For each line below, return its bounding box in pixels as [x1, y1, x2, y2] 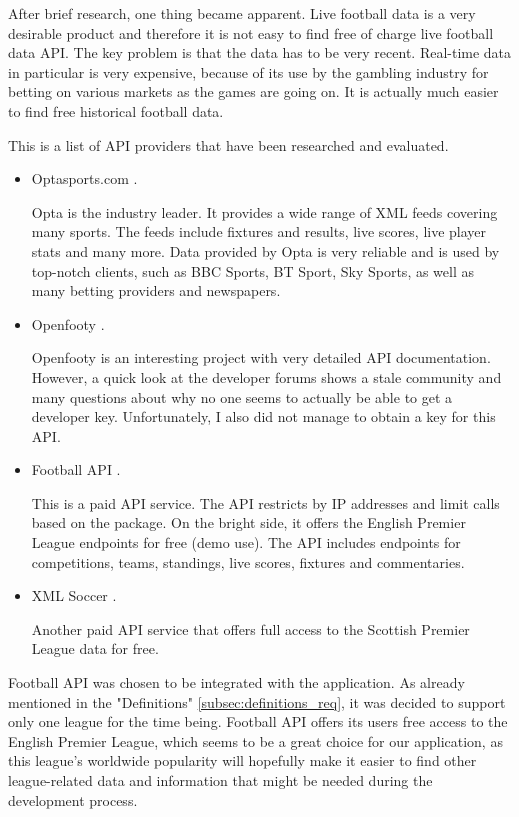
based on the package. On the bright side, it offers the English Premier [31, 512, 466, 533]
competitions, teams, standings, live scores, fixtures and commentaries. [31, 551, 465, 572]
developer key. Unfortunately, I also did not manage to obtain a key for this [31, 406, 496, 427]
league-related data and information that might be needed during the [8, 770, 433, 790]
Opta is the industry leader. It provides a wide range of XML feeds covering [31, 201, 498, 222]
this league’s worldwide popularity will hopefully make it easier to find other [8, 750, 477, 771]
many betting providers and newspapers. [31, 280, 281, 301]
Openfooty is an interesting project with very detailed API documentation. [31, 347, 491, 368]
